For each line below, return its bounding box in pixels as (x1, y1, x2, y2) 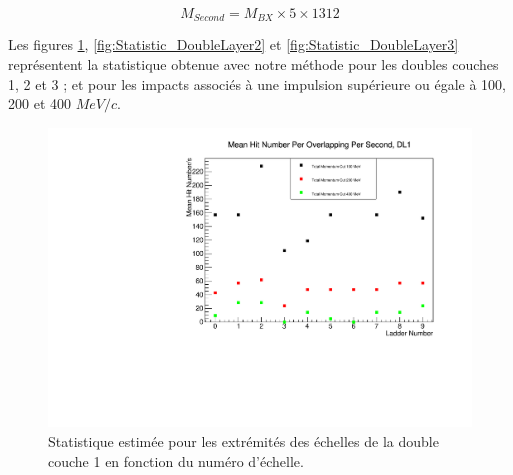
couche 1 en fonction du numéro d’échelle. (48, 450, 304, 471)
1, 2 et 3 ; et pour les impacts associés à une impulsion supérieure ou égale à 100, (8, 73, 506, 94)
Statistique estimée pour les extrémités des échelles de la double (48, 431, 439, 452)
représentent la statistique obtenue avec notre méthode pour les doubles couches (8, 54, 499, 75)
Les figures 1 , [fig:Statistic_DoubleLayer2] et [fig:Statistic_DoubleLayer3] (8, 34, 459, 55)
